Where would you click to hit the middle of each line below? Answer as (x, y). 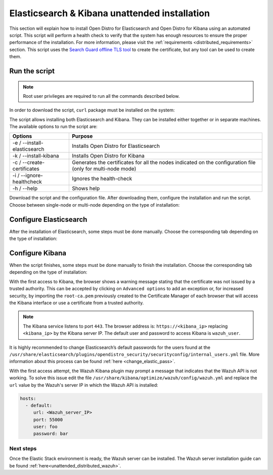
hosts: (28, 398)
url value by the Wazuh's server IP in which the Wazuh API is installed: (84, 385)
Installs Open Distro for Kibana (108, 156)
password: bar (51, 434)
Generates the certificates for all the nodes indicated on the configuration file (164, 163)
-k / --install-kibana (36, 156)
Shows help (86, 188)
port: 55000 (48, 420)
